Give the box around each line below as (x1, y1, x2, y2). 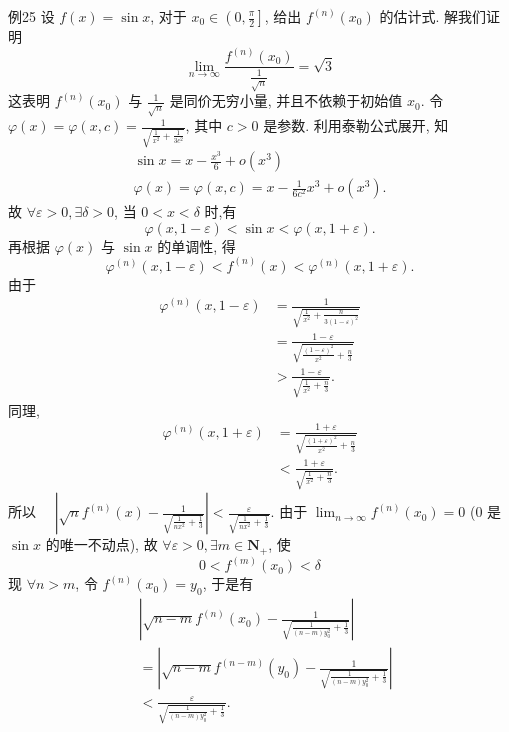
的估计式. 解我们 (379, 6, 486, 26)
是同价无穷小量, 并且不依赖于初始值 (169, 90, 403, 111)
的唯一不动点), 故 (45, 534, 158, 555)
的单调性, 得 (157, 235, 236, 256)
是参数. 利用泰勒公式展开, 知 (263, 115, 449, 136)
